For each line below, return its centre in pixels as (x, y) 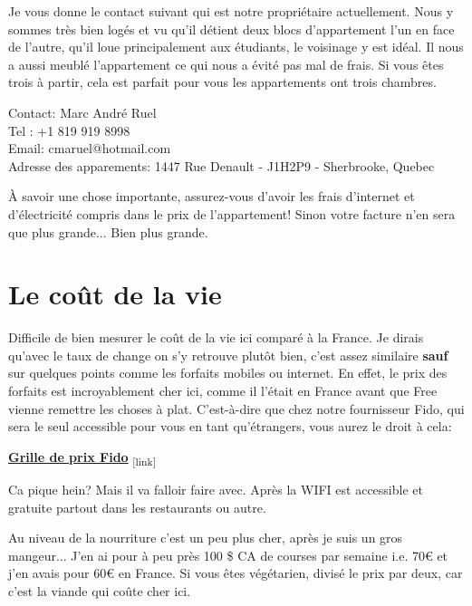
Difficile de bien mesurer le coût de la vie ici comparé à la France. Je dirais (216, 337)
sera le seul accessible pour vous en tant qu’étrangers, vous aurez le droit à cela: (230, 426)
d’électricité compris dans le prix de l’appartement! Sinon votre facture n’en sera (232, 213)
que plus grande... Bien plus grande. (108, 231)
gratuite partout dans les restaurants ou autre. (137, 507)
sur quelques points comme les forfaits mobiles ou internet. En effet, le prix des (228, 373)
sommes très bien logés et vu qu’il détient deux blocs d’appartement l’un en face (231, 29)
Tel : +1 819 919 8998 (69, 130)
